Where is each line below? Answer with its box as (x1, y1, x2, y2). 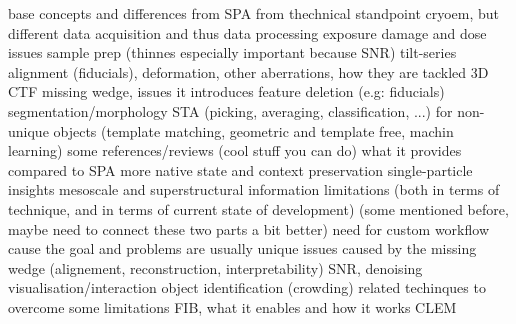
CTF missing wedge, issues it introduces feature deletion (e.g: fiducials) (8, 81, 445, 102)
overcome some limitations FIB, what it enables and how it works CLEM (8, 296, 457, 317)
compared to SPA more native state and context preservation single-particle (8, 159, 473, 180)
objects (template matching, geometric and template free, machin (53, 120, 454, 141)
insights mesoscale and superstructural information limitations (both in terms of (8, 179, 500, 200)
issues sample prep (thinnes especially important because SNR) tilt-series (8, 42, 457, 63)
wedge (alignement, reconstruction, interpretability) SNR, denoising (8, 257, 423, 278)
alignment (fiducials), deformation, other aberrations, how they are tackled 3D (8, 61, 489, 82)
